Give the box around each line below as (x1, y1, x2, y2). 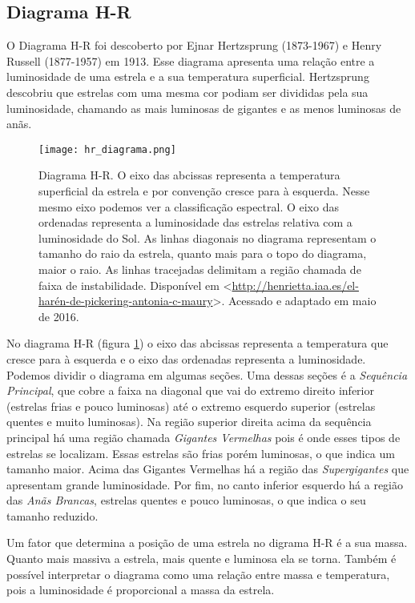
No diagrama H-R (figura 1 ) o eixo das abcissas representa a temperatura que (6, 335, 389, 352)
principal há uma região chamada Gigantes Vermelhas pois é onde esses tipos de (6, 428, 401, 445)
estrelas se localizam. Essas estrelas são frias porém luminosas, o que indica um (6, 444, 395, 461)
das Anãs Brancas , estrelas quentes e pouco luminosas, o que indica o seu (6, 492, 366, 509)
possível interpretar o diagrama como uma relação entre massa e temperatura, (6, 565, 390, 582)
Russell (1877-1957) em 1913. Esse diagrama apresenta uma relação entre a (6, 52, 375, 69)
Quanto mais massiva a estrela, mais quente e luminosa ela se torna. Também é (6, 550, 397, 567)
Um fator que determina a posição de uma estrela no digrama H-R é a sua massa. (6, 534, 408, 551)
